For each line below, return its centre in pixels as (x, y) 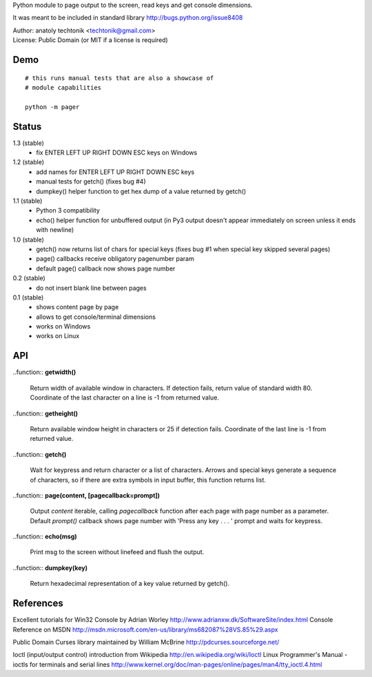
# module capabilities (63, 87)
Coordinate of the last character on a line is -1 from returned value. (125, 398)
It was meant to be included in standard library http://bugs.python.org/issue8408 (128, 18)
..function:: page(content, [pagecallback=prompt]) (86, 495)
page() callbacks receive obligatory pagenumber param (115, 259)
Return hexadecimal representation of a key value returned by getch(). (130, 584)
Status (27, 127)
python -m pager (52, 107)
